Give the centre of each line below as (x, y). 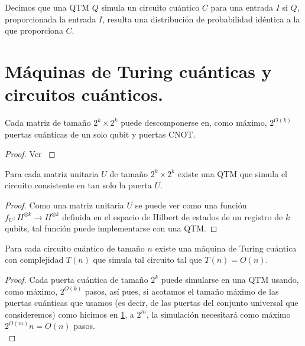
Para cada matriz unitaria (52, 173)
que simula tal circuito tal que (147, 259)
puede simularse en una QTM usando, (230, 280)
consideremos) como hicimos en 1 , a (69, 314)
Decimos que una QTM (47, 7)
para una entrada (242, 7)
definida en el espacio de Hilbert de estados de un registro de (173, 216)
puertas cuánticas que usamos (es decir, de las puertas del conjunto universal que (152, 303)
